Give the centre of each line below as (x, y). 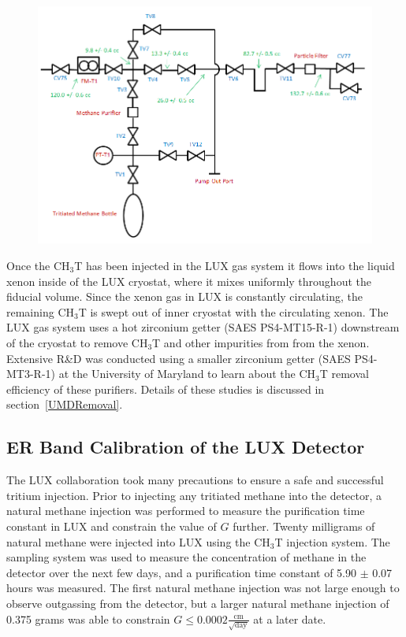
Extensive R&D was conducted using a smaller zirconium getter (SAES (179, 358)
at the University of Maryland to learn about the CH (187, 374)
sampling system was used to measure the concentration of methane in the (186, 557)
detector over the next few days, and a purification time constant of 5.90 (181, 572)
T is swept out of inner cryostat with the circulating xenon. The (233, 311)
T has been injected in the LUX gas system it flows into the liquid (235, 266)
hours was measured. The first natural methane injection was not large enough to (203, 588)
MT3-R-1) (31, 374)
